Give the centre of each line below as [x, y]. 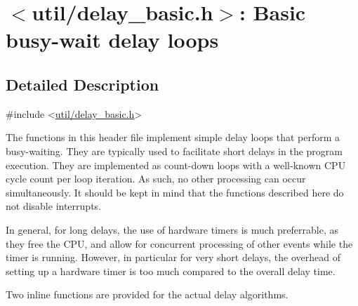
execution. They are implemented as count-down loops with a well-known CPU [176, 165]
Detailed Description [82, 84]
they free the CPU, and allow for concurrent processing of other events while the [179, 243]
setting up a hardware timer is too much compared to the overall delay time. [171, 271]
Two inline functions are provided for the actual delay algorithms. [147, 294]
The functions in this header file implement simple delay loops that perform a [173, 137]
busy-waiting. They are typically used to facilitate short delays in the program [174, 151]
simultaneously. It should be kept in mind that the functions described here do [175, 192]
